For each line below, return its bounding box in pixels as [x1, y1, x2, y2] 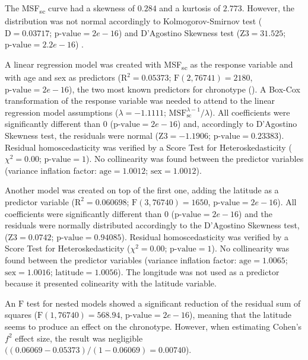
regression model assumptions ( [5, 106, 119, 118]
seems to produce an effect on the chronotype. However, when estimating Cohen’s [5, 320, 302, 332]
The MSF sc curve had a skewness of [5, 2, 135, 15]
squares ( [5, 308, 38, 321]
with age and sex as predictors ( [5, 71, 121, 84]
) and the [239, 207, 272, 219]
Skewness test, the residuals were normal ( [5, 129, 159, 141]
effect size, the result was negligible [15, 332, 143, 344]
